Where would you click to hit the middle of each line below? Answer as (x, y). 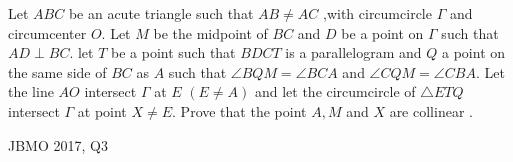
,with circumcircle (377, 13)
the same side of (57, 71)
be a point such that (173, 52)
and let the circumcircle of (335, 91)
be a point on (382, 32)
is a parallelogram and (353, 52)
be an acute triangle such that (161, 13)
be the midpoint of (210, 32)
